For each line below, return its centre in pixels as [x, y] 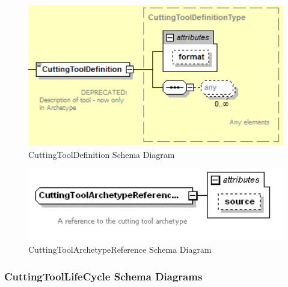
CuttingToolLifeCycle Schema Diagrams [103, 276]
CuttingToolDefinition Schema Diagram [102, 154]
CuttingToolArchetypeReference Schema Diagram [120, 249]
